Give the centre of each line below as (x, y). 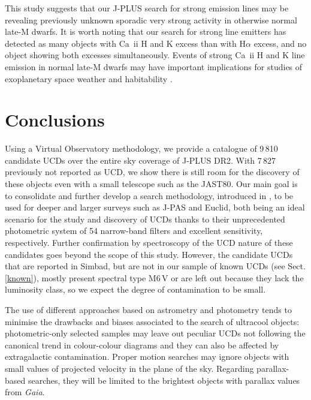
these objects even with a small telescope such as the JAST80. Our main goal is (151, 184)
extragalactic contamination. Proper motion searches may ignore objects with (147, 357)
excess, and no (280, 43)
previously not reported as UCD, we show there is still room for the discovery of (152, 172)
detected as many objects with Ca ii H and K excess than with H (126, 43)
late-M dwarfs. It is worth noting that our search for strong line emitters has (146, 31)
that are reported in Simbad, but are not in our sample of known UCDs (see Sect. (155, 266)
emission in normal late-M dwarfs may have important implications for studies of (154, 66)
